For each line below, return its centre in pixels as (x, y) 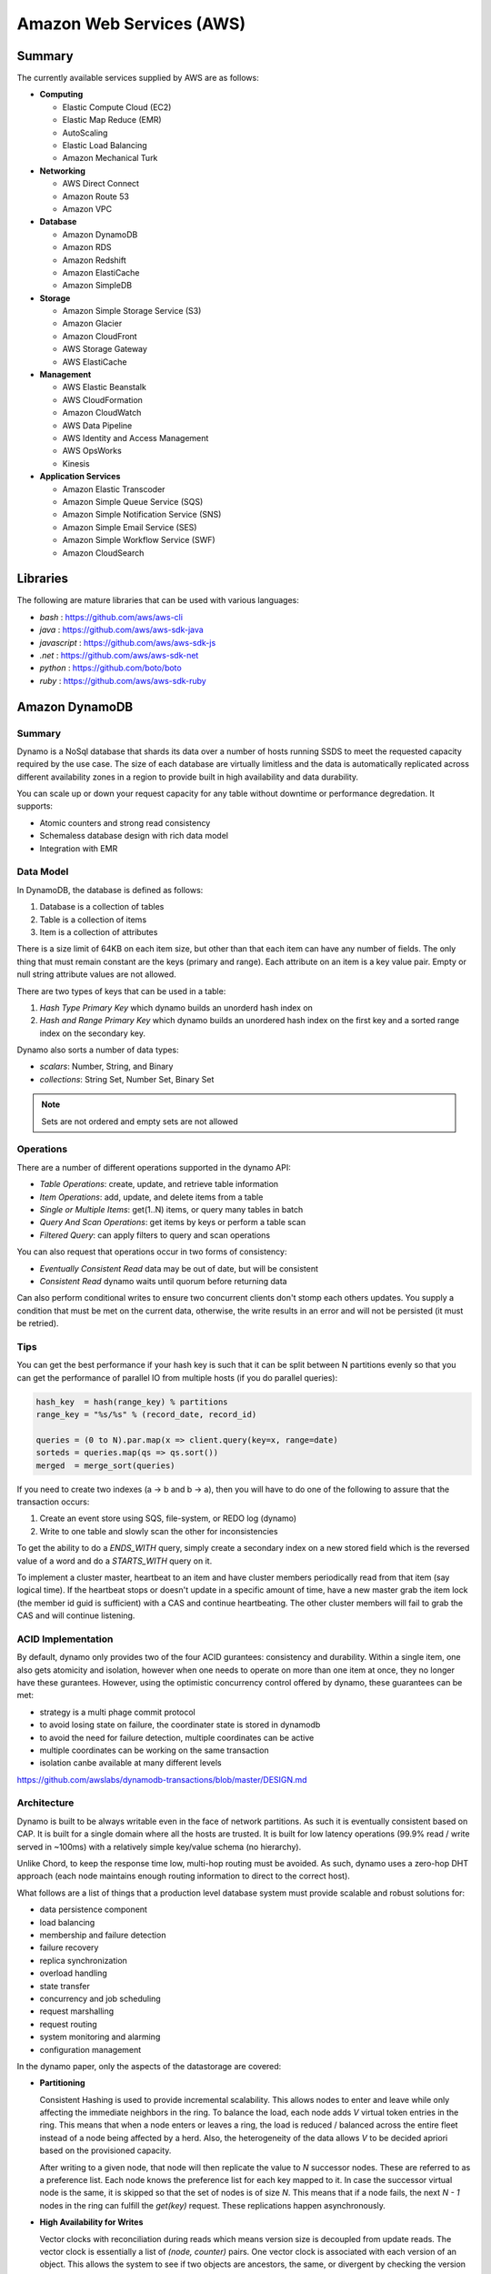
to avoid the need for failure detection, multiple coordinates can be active (177, 1737)
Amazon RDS (87, 247)
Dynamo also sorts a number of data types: (98, 1050)
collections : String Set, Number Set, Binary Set (127, 1079)
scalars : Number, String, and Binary (106, 1067)
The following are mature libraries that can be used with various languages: (158, 600)
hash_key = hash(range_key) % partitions (132, 1402)
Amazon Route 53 (95, 196)
